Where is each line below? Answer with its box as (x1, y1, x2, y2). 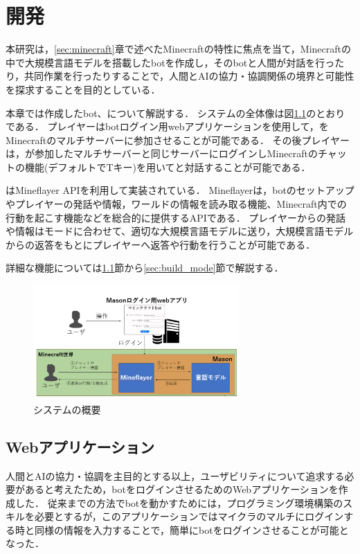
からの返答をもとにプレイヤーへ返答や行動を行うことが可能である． (6, 237, 316, 251)
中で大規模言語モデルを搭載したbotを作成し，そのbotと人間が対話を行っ (6, 55, 335, 69)
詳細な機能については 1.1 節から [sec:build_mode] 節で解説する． (6, 260, 284, 275)
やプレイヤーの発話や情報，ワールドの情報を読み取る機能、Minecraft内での (6, 197, 347, 211)
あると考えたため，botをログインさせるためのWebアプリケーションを (24, 482, 339, 497)
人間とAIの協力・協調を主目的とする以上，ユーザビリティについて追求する (6, 468, 345, 483)
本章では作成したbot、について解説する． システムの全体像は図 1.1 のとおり (6, 105, 345, 120)
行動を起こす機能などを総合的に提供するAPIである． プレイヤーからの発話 (6, 210, 345, 224)
